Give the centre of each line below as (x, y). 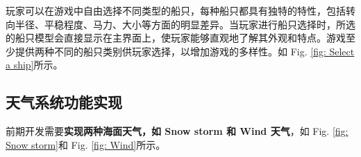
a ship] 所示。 (34, 65)
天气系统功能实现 (64, 102)
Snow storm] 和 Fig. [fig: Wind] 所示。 (86, 144)
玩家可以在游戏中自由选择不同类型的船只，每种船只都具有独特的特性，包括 (176, 10)
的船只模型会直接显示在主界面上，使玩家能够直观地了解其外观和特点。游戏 (176, 38)
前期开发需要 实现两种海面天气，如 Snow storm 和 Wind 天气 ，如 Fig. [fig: (177, 131)
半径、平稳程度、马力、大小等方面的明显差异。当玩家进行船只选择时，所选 (185, 24)
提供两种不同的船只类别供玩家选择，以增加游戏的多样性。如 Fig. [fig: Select (185, 51)
